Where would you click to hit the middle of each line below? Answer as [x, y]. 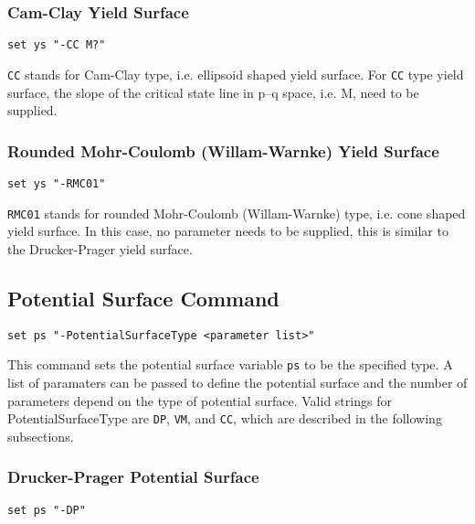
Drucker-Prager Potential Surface [133, 477]
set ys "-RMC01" [57, 183]
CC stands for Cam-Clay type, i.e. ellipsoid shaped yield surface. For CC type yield [236, 74]
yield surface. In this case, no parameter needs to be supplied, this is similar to [228, 231]
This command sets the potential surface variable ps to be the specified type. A [230, 364]
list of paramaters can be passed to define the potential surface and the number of [237, 382]
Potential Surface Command [143, 298]
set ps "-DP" [47, 510]
